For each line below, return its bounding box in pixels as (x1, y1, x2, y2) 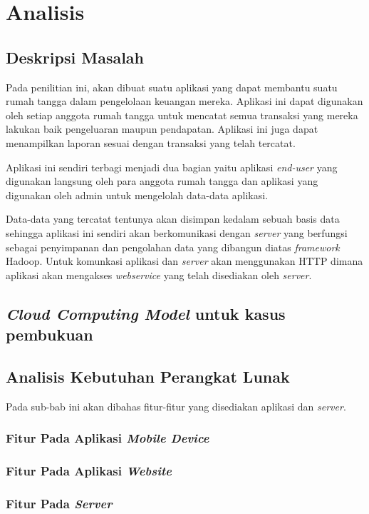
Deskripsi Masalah (6, 46, 145, 68)
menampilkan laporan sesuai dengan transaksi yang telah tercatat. (6, 135, 296, 150)
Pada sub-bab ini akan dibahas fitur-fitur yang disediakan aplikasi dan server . (6, 398, 346, 413)
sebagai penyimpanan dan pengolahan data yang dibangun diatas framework (6, 239, 340, 254)
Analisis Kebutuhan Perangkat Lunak (6, 365, 290, 387)
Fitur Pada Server (6, 494, 113, 512)
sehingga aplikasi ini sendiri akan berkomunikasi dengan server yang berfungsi (6, 225, 348, 240)
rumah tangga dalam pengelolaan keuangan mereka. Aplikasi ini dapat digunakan (6, 94, 363, 109)
